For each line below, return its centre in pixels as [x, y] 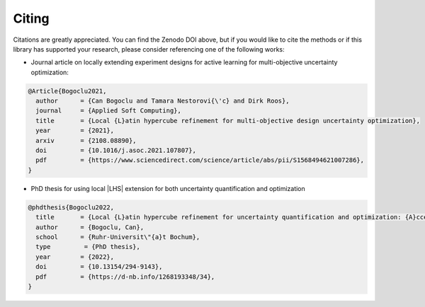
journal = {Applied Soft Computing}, [109, 111]
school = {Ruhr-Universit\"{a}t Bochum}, [118, 237]
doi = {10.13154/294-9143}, [99, 267]
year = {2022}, [75, 257]
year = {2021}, [75, 131]
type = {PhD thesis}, [88, 247]
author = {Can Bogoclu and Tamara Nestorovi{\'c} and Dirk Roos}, [163, 101]
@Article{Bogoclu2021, [67, 91]
